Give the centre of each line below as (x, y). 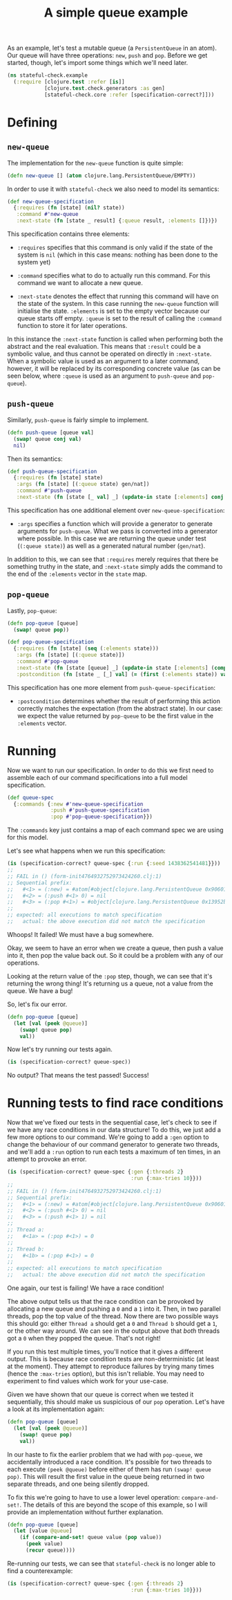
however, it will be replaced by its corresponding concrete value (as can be (114, 369)
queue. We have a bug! (40, 990)
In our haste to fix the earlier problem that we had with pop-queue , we (105, 1454)
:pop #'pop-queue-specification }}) (102, 817)
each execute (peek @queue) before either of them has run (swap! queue (109, 1469)
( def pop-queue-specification (51, 642)
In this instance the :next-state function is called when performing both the (115, 339)
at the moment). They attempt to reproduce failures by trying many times (111, 1366)
